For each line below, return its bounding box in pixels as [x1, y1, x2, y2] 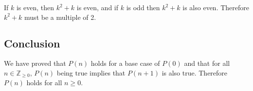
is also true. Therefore [162, 67, 228, 77]
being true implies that [56, 67, 126, 77]
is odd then [126, 2, 160, 12]
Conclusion [4, 35, 60, 50]
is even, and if [76, 2, 119, 12]
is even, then [16, 2, 54, 12]
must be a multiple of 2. [24, 12, 96, 22]
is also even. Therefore [182, 2, 250, 12]
